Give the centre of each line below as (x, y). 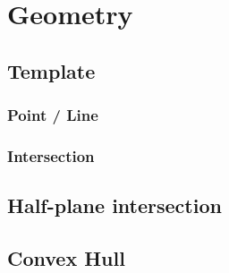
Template (51, 70)
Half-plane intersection (114, 205)
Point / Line (53, 115)
